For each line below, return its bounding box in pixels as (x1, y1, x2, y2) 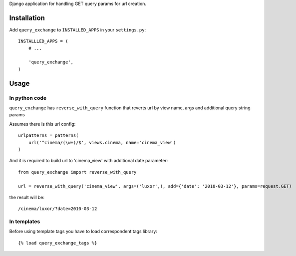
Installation (9, 13, 45, 22)
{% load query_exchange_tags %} (18, 240, 97, 246)
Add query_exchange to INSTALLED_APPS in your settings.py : (9, 26, 146, 32)
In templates (9, 218, 40, 225)
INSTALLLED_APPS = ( (18, 38, 68, 44)
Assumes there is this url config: (9, 121, 76, 127)
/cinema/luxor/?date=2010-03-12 (18, 206, 97, 212)
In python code (9, 94, 47, 101)
